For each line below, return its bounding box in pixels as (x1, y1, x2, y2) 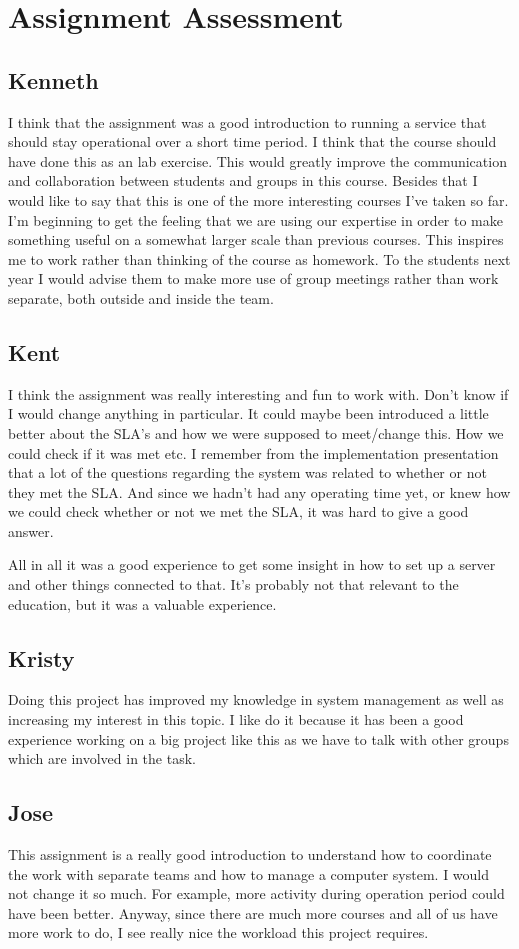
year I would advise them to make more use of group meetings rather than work (8, 268, 499, 289)
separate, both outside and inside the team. (8, 287, 274, 308)
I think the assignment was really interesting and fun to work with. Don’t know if (8, 383, 509, 404)
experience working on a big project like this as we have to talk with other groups (8, 728, 509, 749)
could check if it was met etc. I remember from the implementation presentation (8, 442, 499, 463)
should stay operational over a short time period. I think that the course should (8, 131, 497, 152)
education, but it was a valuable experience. (8, 593, 277, 614)
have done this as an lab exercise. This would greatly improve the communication (8, 150, 507, 171)
